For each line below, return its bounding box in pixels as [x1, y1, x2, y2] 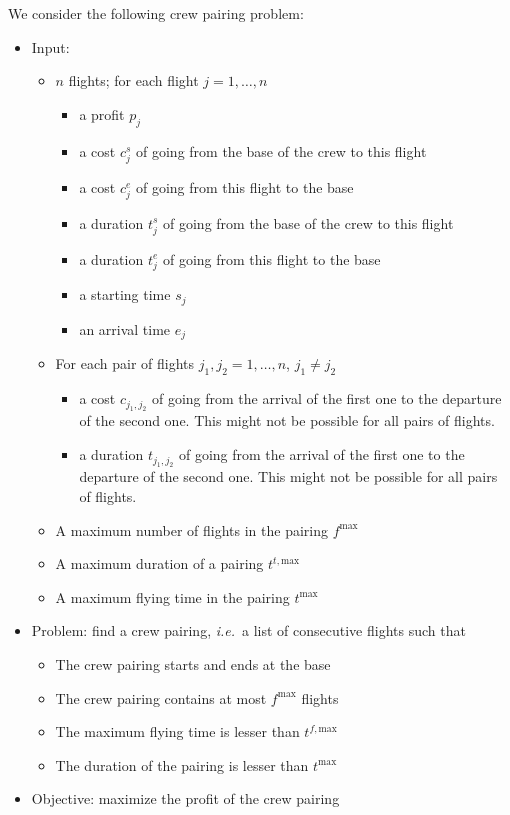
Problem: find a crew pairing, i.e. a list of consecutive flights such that [31, 620, 466, 641]
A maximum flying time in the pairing [55, 586, 290, 607]
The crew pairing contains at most [55, 687, 267, 708]
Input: [31, 36, 70, 57]
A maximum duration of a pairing [55, 553, 264, 574]
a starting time [79, 284, 171, 305]
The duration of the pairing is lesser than [55, 754, 309, 775]
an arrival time [79, 318, 171, 339]
